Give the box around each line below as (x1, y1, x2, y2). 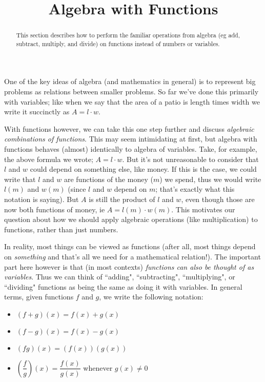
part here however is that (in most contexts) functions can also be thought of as (4, 261, 254, 272)
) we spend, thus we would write (159, 173, 261, 184)
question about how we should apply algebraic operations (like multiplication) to (4, 214, 258, 225)
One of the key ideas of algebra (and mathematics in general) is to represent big (4, 76, 256, 87)
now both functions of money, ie (4, 204, 105, 214)
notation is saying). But (4, 194, 79, 205)
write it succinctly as (4, 106, 70, 117)
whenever (83, 362, 113, 373)
